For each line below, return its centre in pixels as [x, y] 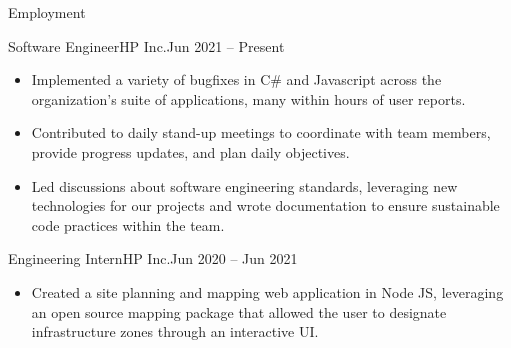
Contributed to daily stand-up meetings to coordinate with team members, [261, 132]
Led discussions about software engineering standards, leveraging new [244, 185]
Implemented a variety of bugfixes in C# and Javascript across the [236, 79]
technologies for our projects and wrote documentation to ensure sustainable [265, 205]
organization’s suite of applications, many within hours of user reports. [248, 98]
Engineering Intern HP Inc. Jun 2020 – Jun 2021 [153, 258]
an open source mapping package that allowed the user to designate [239, 311]
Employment [47, 12]
